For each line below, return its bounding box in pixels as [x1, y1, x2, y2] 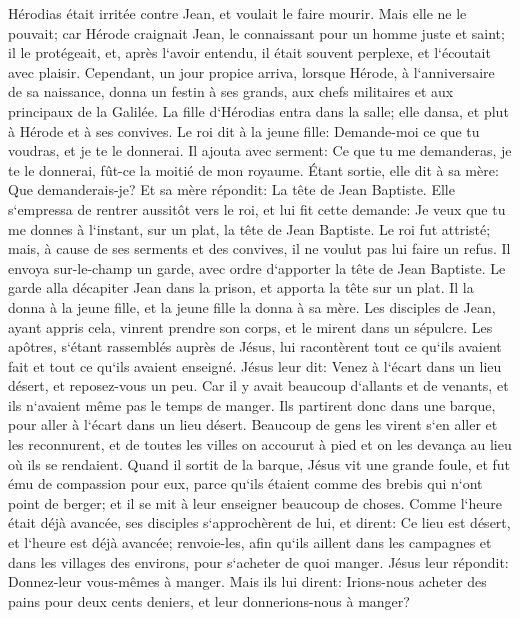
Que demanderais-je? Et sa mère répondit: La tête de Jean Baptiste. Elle [8, 179, 455, 200]
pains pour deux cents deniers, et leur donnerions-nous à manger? [8, 590, 410, 611]
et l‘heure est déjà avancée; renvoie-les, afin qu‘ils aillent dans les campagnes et [8, 532, 492, 553]
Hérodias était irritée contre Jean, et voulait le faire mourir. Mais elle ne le [8, 3, 467, 23]
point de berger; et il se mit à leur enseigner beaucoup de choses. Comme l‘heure [8, 492, 502, 513]
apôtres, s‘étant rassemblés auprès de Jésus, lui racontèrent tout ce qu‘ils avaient [8, 336, 502, 357]
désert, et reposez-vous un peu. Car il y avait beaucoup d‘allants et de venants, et [8, 375, 509, 396]
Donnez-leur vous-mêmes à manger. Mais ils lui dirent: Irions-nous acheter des [8, 571, 487, 592]
